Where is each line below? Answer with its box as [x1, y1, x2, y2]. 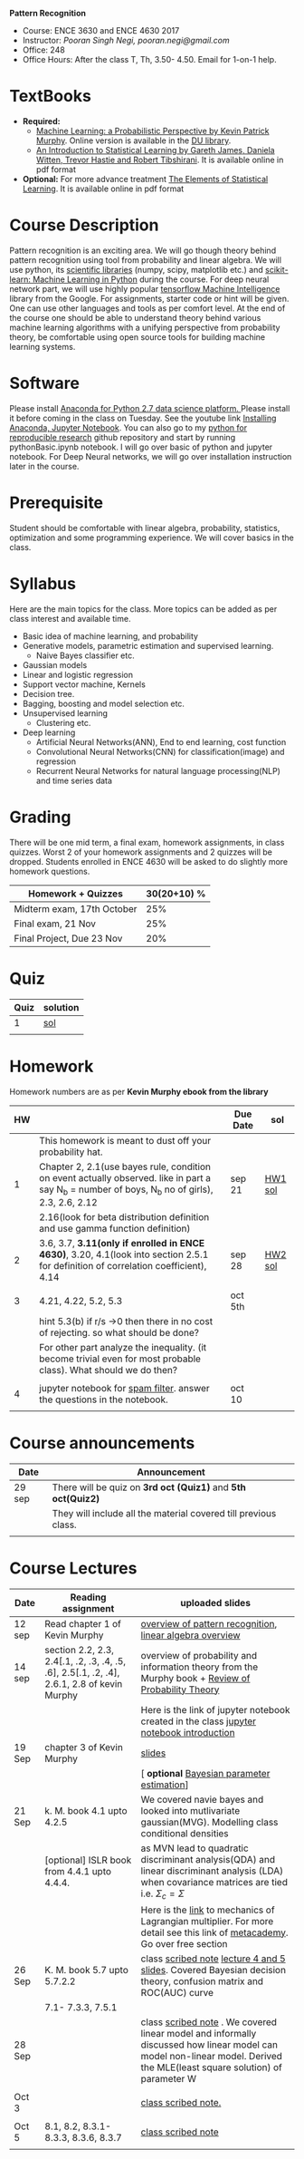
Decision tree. [22, 688, 75, 699]
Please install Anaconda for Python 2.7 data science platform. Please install [9, 402, 290, 413]
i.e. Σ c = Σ [140, 1887, 185, 1902]
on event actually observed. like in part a [39, 1171, 211, 1184]
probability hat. [39, 1146, 103, 1158]
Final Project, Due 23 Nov [14, 932, 123, 944]
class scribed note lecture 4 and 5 [140, 1952, 287, 1965]
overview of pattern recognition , [140, 1617, 278, 1630]
